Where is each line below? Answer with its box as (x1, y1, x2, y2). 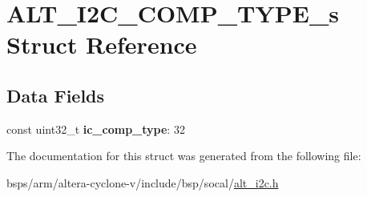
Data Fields (6, 82, 105, 107)
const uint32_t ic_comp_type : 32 (6, 120, 185, 137)
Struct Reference (6, 28, 197, 61)
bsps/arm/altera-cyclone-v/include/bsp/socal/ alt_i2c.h (6, 174, 279, 191)
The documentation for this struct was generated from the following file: (6, 147, 361, 164)
